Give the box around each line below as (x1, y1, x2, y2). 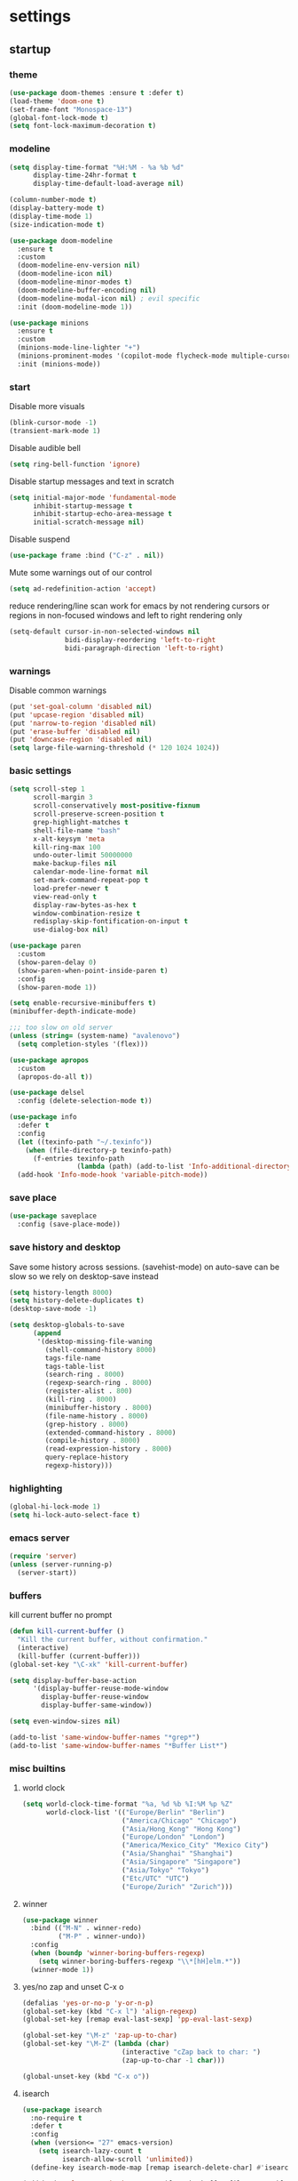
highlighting (9, 1482, 63, 1494)
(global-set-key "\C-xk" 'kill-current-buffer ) (9, 1660, 189, 1669)
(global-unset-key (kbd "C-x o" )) (21, 2072, 150, 2080)
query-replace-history (44, 1453, 129, 1462)
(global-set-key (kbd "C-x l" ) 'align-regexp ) (21, 2007, 198, 2016)
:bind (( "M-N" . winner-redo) (30, 1924, 142, 1933)
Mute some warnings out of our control (9, 567, 153, 578)
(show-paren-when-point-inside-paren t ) (17, 966, 169, 975)
